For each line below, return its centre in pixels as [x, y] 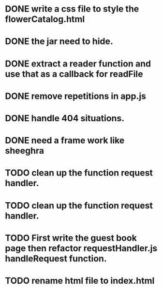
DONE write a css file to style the [72, 9]
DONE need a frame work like [65, 140]
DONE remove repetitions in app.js [76, 96]
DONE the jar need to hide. [59, 41]
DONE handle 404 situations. [65, 118]
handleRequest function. [56, 258]
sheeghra [25, 151]
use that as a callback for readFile [74, 74]
